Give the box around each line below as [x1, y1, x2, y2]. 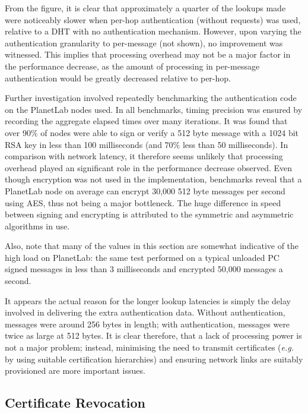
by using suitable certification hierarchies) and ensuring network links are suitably [5, 352, 303, 365]
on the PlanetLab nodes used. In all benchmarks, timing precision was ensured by [5, 103, 303, 115]
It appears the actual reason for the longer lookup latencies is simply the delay [5, 294, 291, 307]
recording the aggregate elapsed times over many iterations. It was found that [5, 115, 288, 127]
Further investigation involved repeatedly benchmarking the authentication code [5, 92, 297, 104]
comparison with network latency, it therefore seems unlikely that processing [5, 150, 283, 162]
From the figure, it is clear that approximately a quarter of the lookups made [5, 2, 286, 14]
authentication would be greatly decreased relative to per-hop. [5, 71, 231, 84]
